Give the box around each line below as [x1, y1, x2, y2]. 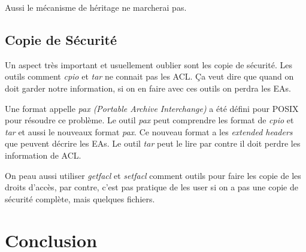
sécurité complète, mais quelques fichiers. [5, 192, 155, 205]
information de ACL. [5, 148, 81, 161]
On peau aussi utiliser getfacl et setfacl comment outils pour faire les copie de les [5, 169, 301, 181]
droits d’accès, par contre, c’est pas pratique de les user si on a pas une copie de [5, 181, 298, 193]
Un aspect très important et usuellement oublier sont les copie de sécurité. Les [5, 58, 292, 71]
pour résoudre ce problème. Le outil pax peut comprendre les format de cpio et [5, 114, 294, 126]
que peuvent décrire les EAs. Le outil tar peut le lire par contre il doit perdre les [5, 137, 301, 150]
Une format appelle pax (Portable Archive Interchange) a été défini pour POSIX [5, 102, 299, 114]
